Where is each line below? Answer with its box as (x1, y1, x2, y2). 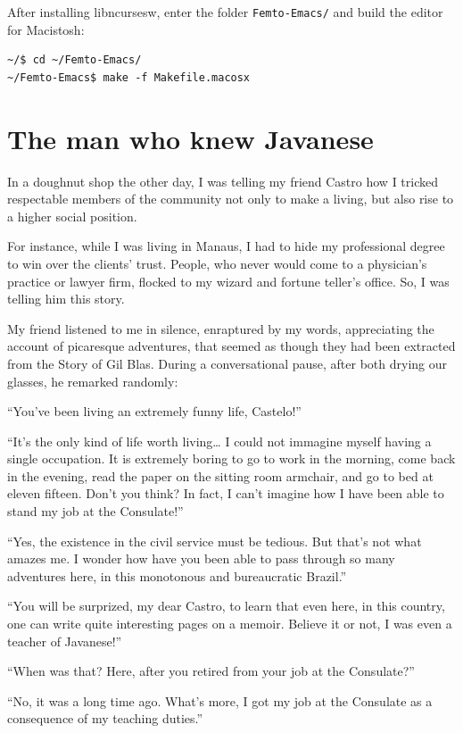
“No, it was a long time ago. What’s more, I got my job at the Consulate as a (7, 691, 433, 710)
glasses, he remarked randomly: (7, 371, 178, 390)
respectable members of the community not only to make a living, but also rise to (7, 189, 454, 208)
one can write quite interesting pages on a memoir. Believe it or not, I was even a (7, 614, 452, 633)
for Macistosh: (7, 20, 85, 38)
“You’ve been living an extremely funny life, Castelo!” (7, 402, 302, 421)
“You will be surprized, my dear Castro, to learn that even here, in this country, (7, 596, 445, 615)
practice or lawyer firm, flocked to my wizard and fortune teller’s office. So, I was (7, 271, 450, 290)
